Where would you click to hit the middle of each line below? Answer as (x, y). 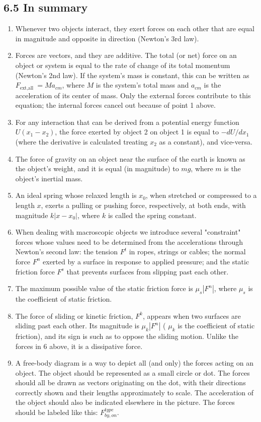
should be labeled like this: (57, 412)
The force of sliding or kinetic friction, (74, 315)
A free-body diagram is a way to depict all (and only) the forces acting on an (134, 363)
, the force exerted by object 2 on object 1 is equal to (137, 132)
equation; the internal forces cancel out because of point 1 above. (115, 105)
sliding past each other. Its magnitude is (77, 326)
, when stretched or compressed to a (201, 195)
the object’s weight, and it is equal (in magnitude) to (97, 168)
